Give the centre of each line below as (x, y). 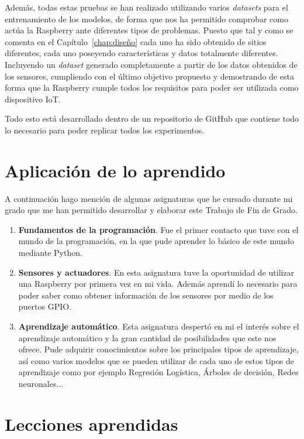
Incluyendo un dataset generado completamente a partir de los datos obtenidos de (151, 64)
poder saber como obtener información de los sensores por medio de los (146, 295)
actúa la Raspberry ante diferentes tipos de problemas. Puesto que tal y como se (149, 30)
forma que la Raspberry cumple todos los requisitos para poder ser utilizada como (152, 88)
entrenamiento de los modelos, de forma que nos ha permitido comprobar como (146, 18)
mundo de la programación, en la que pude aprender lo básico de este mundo (156, 241)
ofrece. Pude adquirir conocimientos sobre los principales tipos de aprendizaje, (158, 349)
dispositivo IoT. (33, 99)
